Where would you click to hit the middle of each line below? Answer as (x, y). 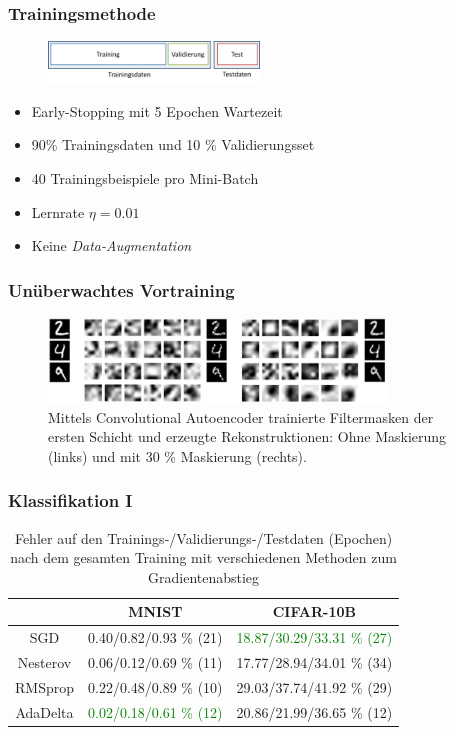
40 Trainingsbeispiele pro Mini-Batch (145, 178)
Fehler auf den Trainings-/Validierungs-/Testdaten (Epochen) (203, 537)
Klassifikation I (70, 500)
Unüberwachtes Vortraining (121, 289)
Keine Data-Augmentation (111, 245)
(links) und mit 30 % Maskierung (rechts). (177, 455)
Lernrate (58, 211)
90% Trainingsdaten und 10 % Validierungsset (173, 144)
